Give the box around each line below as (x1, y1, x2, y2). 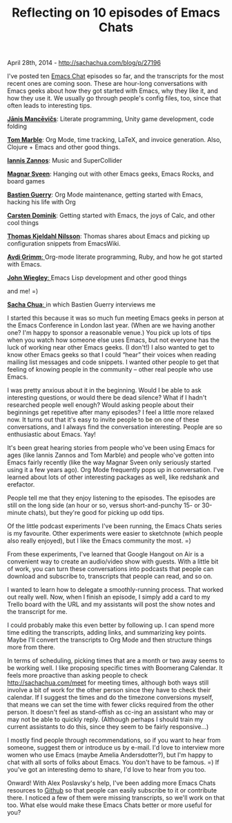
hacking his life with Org (7, 198, 76, 206)
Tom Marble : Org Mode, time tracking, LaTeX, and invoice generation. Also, (7, 136, 222, 144)
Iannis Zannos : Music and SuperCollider (7, 156, 123, 165)
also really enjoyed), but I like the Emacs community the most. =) (7, 536, 191, 545)
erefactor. (7, 480, 35, 489)
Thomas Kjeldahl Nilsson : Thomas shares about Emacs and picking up (7, 232, 210, 240)
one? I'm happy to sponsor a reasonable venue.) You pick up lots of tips (7, 329, 212, 337)
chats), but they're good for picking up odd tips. (28, 509, 164, 517)
